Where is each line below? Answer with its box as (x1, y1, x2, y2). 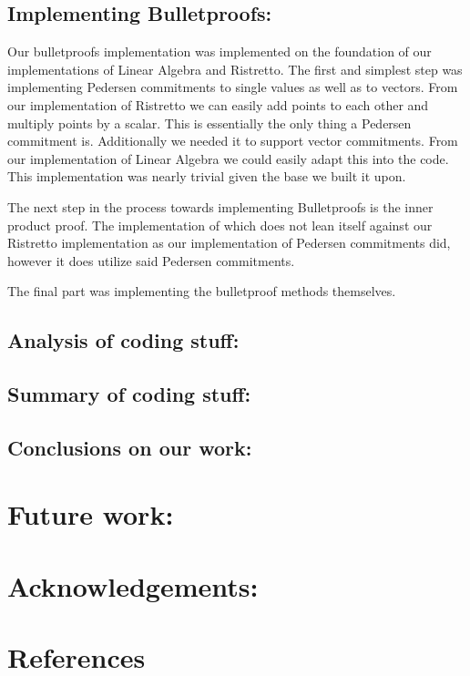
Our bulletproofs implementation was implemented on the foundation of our (7, 42, 432, 61)
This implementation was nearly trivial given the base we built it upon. (7, 167, 406, 186)
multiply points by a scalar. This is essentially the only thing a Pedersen (7, 113, 412, 132)
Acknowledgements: (7, 567, 259, 604)
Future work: (7, 496, 174, 533)
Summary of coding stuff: (7, 380, 251, 408)
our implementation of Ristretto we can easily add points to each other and (7, 95, 429, 114)
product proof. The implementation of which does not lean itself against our (7, 215, 433, 234)
